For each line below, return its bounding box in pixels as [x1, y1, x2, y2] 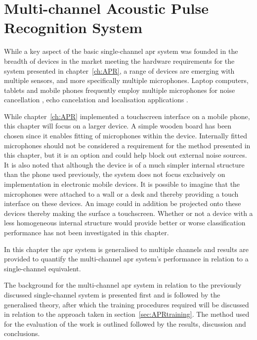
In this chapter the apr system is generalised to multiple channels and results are [4, 244, 249, 254]
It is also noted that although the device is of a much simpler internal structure [4, 159, 245, 170]
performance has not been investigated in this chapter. [4, 227, 169, 237]
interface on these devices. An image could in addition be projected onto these [4, 198, 241, 209]
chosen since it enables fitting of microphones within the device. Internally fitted [4, 130, 247, 141]
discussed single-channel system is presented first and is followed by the [4, 289, 220, 299]
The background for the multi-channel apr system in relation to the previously [4, 280, 242, 290]
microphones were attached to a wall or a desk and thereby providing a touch [4, 188, 239, 199]
